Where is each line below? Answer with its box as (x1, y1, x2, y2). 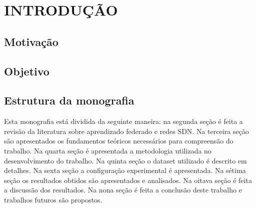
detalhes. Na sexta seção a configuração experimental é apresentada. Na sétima (4, 165, 246, 175)
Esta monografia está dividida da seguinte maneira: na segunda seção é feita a (4, 116, 243, 126)
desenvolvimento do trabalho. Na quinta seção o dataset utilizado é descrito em (4, 155, 247, 165)
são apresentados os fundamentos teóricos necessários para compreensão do (4, 135, 233, 146)
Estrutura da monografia (4, 92, 134, 108)
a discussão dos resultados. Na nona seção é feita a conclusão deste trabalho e (4, 184, 242, 195)
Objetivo (4, 63, 49, 78)
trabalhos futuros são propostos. (4, 194, 102, 204)
